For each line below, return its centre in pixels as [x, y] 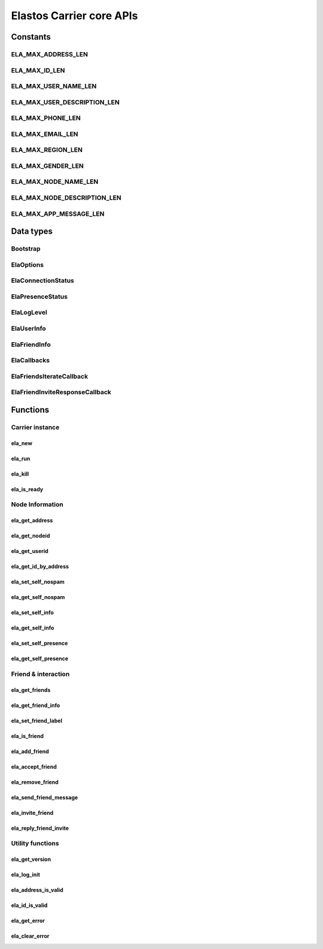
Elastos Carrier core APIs [74, 16]
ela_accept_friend [34, 766]
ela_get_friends [31, 690]
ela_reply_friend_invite [40, 828]
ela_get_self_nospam [38, 597]
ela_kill [20, 474]
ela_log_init [25, 875]
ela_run [21, 458]
